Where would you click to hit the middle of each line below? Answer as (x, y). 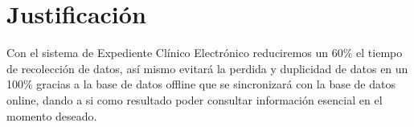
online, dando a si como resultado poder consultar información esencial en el (195, 99)
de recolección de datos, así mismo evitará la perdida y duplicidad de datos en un (207, 68)
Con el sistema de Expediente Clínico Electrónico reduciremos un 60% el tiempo (205, 53)
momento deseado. (52, 115)
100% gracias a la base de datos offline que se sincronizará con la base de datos (201, 84)
